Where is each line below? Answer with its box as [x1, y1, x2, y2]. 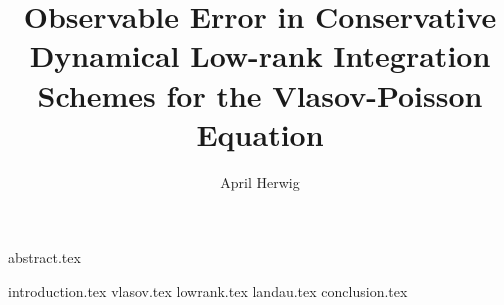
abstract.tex [8, 247, 81, 268]
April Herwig [220, 171, 300, 192]
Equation [196, 113, 324, 154]
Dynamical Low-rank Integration [29, 35, 491, 76]
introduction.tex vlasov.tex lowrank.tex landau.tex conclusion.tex [8, 280, 408, 301]
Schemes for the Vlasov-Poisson [37, 74, 483, 115]
